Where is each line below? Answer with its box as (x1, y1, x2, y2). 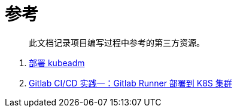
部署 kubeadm (29, 57, 85, 68)
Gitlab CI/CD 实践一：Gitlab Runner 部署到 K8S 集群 (29, 77, 232, 88)
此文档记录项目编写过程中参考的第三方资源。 (29, 37, 205, 48)
